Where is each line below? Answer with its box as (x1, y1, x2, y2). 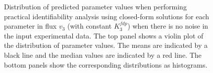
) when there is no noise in (127, 21, 209, 31)
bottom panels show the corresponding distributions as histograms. (4, 59, 208, 70)
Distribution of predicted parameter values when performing (4, 1, 187, 11)
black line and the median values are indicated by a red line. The (4, 49, 202, 60)
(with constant (67, 21, 112, 31)
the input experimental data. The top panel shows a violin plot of (4, 30, 204, 40)
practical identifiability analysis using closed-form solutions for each (4, 11, 209, 21)
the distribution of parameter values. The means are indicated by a (4, 40, 208, 50)
